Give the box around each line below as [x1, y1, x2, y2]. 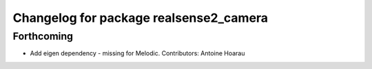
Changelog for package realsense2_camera [12, 10, 269, 25]
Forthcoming [12, 30, 74, 42]
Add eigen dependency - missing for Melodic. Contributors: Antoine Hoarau [30, 49, 245, 57]
